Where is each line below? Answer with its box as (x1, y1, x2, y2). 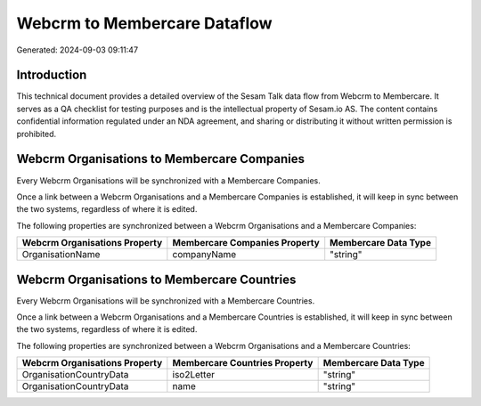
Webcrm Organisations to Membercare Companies (16, 151, 306, 166)
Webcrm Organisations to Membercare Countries (16, 272, 297, 287)
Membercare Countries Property (172, 357, 314, 369)
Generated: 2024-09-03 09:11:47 (16, 45, 138, 55)
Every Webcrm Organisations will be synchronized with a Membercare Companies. (16, 175, 321, 186)
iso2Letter (172, 369, 216, 381)
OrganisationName (21, 248, 101, 261)
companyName (172, 248, 237, 261)
